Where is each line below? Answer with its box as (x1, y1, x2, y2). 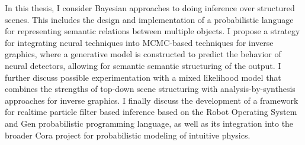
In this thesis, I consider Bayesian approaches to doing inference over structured (5, 2, 295, 14)
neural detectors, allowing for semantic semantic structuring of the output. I (5, 59, 281, 71)
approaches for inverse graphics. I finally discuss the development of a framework (5, 94, 298, 106)
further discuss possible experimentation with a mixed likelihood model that (5, 71, 281, 83)
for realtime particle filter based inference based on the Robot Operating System (5, 106, 297, 118)
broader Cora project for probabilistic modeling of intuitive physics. (5, 128, 251, 141)
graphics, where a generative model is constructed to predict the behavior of (5, 48, 281, 60)
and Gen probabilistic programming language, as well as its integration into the (5, 117, 294, 129)
